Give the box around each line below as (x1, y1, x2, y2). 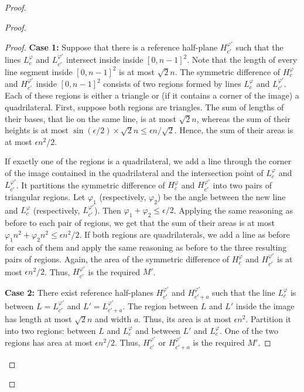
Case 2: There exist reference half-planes (5, 286, 153, 298)
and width (94, 313, 132, 325)
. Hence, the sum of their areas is (174, 124, 293, 136)
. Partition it (245, 313, 292, 325)
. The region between (122, 299, 199, 312)
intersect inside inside (66, 53, 144, 66)
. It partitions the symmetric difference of (16, 178, 165, 191)
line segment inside (5, 65, 73, 77)
